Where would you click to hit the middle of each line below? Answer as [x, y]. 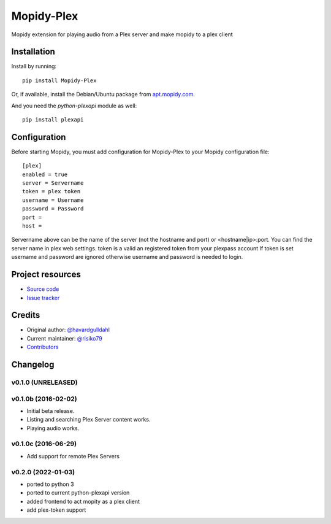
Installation [33, 52]
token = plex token [51, 191]
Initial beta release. [51, 410]
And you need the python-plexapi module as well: [74, 106]
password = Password [53, 209]
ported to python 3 [50, 484]
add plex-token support [56, 510]
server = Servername [53, 183]
